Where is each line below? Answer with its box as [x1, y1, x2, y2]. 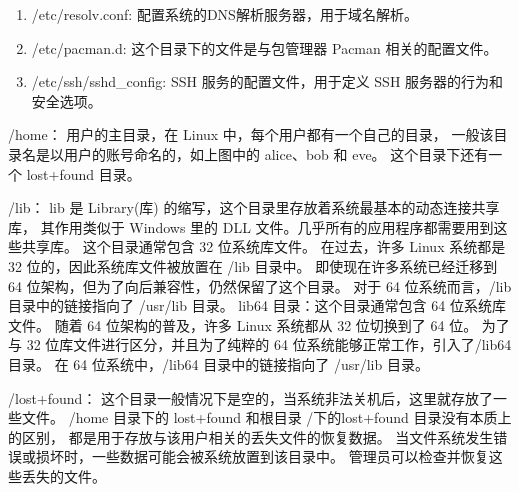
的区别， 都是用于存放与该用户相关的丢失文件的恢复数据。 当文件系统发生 [8, 426, 494, 447]
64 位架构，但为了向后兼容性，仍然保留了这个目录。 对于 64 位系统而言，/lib [8, 275, 512, 296]
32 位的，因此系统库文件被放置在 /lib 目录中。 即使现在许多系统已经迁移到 [8, 255, 498, 276]
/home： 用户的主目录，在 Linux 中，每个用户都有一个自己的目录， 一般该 [8, 124, 494, 145]
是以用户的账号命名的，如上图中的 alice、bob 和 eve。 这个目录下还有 [35, 143, 489, 164]
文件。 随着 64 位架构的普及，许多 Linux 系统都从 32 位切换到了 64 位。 [8, 314, 478, 335]
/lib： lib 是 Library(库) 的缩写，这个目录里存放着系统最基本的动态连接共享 [8, 197, 500, 218]
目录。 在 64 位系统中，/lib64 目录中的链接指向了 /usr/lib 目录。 [8, 353, 429, 374]
